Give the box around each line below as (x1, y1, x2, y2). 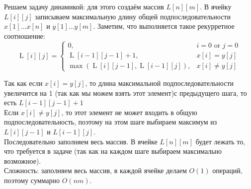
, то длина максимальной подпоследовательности (85, 77, 234, 88)
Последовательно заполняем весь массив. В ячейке (4, 136, 158, 146)
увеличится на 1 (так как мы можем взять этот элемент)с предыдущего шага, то (4, 87, 247, 98)
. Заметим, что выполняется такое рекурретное (93, 21, 235, 31)
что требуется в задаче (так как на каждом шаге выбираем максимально (4, 146, 222, 156)
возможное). (4, 155, 41, 166)
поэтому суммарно (4, 175, 60, 185)
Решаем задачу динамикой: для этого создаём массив (4, 1, 164, 11)
